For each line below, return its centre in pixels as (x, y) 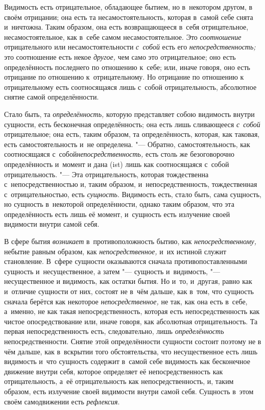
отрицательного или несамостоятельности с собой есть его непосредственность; (130, 47)
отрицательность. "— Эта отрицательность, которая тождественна (106, 174)
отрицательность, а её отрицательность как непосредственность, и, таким (119, 381)
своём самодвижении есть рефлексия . (62, 401)
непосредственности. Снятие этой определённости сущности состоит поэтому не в (133, 341)
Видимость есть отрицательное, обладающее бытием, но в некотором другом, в (128, 7)
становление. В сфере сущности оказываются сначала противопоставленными (126, 261)
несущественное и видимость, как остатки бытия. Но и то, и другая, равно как (128, 281)
